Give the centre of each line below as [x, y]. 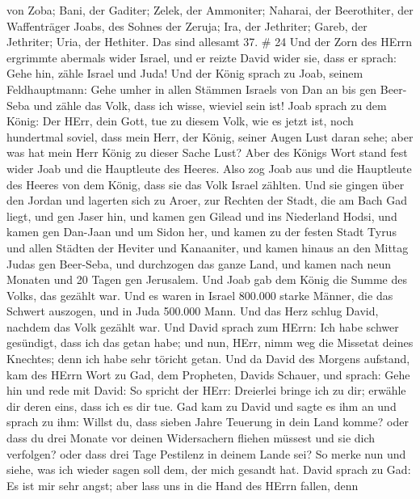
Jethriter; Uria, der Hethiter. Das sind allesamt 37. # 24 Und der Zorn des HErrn [210, 42]
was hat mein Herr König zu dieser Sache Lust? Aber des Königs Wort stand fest [207, 152]
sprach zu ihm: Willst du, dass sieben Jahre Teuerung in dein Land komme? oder [208, 422]
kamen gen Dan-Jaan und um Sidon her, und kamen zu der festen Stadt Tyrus [202, 232]
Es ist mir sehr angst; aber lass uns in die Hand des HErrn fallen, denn [183, 485]
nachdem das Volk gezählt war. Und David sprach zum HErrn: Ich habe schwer [203, 326]
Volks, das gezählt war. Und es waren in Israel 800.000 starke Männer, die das [200, 295]
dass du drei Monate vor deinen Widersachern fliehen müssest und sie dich [191, 438]
